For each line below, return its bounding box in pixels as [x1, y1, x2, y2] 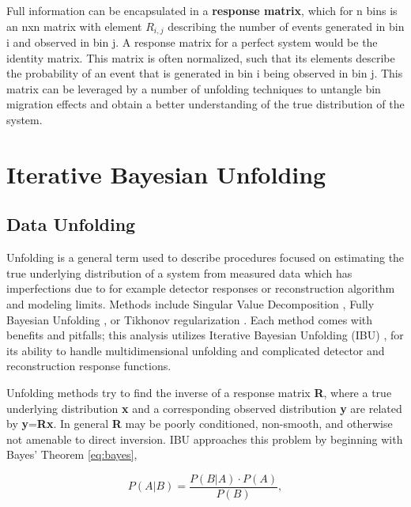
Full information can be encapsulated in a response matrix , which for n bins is [6, 2, 398, 18]
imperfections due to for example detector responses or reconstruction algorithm [6, 280, 395, 297]
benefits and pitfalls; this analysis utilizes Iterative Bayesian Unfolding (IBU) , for [6, 327, 404, 343]
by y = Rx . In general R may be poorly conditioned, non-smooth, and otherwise [6, 415, 393, 432]
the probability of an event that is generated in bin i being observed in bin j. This [6, 65, 403, 81]
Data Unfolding [6, 212, 136, 236]
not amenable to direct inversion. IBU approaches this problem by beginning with [6, 430, 403, 447]
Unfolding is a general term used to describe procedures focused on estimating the [6, 249, 405, 266]
